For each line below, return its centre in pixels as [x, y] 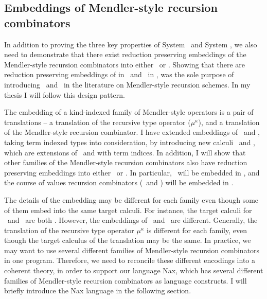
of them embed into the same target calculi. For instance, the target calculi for [128, 210]
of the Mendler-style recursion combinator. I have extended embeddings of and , [132, 132]
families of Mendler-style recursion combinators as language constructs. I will [126, 280]
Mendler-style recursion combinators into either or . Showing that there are [124, 64]
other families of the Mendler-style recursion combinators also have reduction [126, 162]
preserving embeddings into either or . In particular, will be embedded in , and [132, 172]
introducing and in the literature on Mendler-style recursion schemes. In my [127, 84]
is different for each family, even [197, 230]
